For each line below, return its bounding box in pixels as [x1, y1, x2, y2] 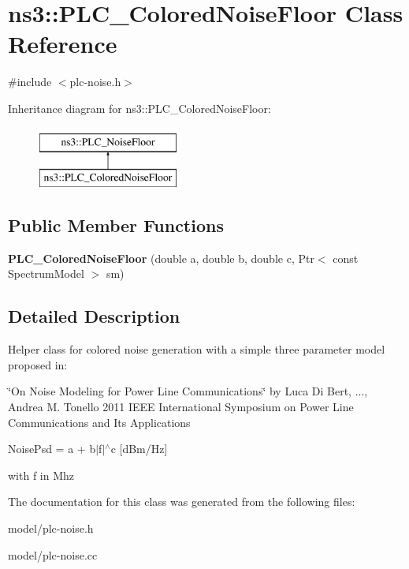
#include [8, 73, 52, 90]
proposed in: [8, 356, 68, 372]
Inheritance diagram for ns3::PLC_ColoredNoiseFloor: [8, 99, 271, 116]
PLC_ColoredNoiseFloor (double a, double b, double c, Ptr [8, 249, 314, 266]
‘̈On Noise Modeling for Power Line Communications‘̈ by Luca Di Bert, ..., [8, 383, 368, 399]
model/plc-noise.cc [8, 546, 98, 563]
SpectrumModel [8, 265, 84, 282]
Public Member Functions [8, 213, 224, 238]
